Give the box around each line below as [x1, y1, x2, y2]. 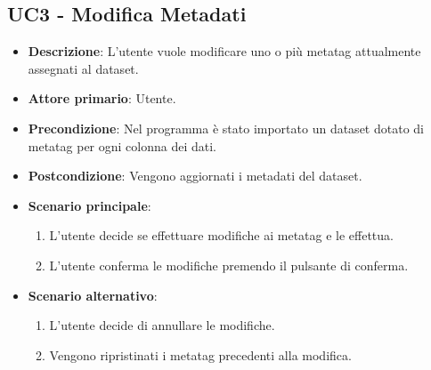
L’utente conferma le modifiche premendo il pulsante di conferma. [49, 255, 409, 274]
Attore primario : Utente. [28, 89, 176, 108]
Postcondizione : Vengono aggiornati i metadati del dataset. [28, 166, 362, 185]
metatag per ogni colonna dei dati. [28, 136, 217, 155]
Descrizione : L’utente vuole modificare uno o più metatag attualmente [28, 42, 421, 60]
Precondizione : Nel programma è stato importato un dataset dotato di [28, 118, 424, 137]
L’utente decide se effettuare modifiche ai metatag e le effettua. [49, 226, 394, 245]
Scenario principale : [28, 196, 151, 214]
